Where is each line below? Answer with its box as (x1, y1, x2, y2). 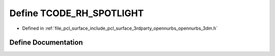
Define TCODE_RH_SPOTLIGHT (9, 8, 144, 19)
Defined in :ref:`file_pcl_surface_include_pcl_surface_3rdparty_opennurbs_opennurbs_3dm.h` (22, 25, 218, 31)
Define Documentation (9, 38, 83, 47)
